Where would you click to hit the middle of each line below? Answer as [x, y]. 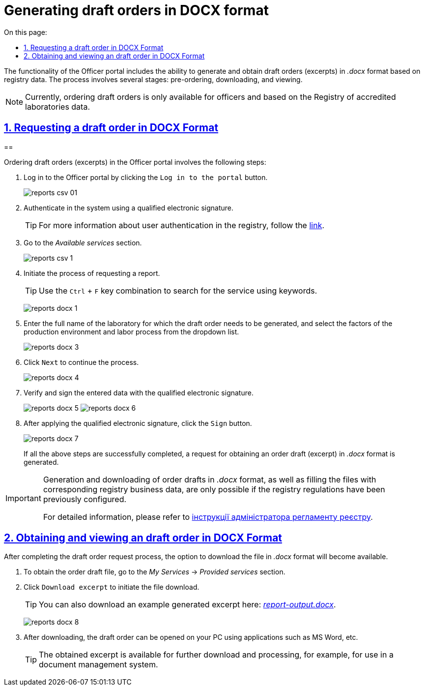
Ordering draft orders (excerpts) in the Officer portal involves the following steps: [135, 162]
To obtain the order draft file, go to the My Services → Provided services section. [155, 572]
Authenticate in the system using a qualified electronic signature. [129, 208]
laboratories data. [58, 106]
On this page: [26, 32]
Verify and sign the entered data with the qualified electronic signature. [139, 392]
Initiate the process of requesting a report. [92, 273]
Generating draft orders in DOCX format [136, 10]
